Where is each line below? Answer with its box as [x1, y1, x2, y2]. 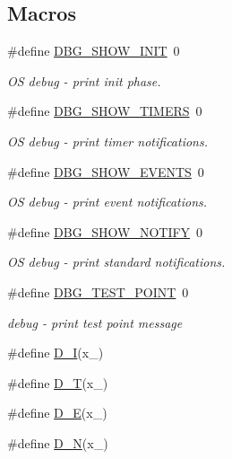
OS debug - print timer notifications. [7, 131, 208, 150]
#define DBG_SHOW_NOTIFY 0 [7, 222, 203, 241]
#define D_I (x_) [7, 343, 104, 362]
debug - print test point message [7, 313, 183, 331]
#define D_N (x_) [7, 433, 108, 452]
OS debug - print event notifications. [7, 192, 208, 211]
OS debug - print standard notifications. [7, 252, 226, 271]
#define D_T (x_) [7, 373, 108, 392]
